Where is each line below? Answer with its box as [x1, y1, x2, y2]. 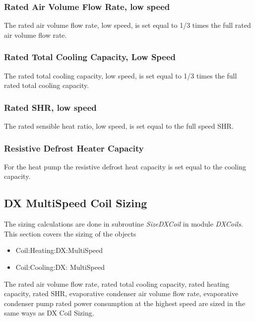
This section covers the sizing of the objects [4, 228, 136, 239]
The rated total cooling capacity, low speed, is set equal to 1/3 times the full [4, 70, 237, 80]
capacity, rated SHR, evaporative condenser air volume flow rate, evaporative [4, 288, 239, 299]
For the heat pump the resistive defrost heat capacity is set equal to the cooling [4, 161, 246, 171]
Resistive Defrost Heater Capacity [4, 142, 144, 154]
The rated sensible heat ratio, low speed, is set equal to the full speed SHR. [4, 121, 234, 131]
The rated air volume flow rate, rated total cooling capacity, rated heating [4, 278, 230, 289]
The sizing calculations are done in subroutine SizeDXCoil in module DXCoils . [4, 219, 243, 229]
